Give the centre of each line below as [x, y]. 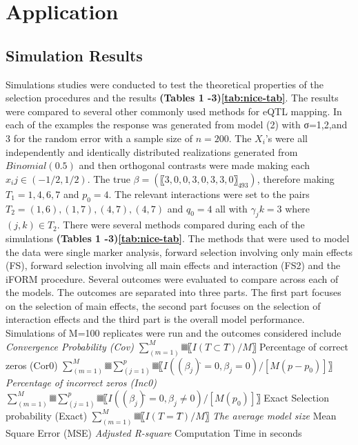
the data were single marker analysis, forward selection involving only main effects [179, 251]
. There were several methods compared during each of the [181, 225]
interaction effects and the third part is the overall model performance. [155, 319]
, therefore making [296, 178]
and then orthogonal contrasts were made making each [195, 165]
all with [231, 208]
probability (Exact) [47, 415]
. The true [109, 178]
